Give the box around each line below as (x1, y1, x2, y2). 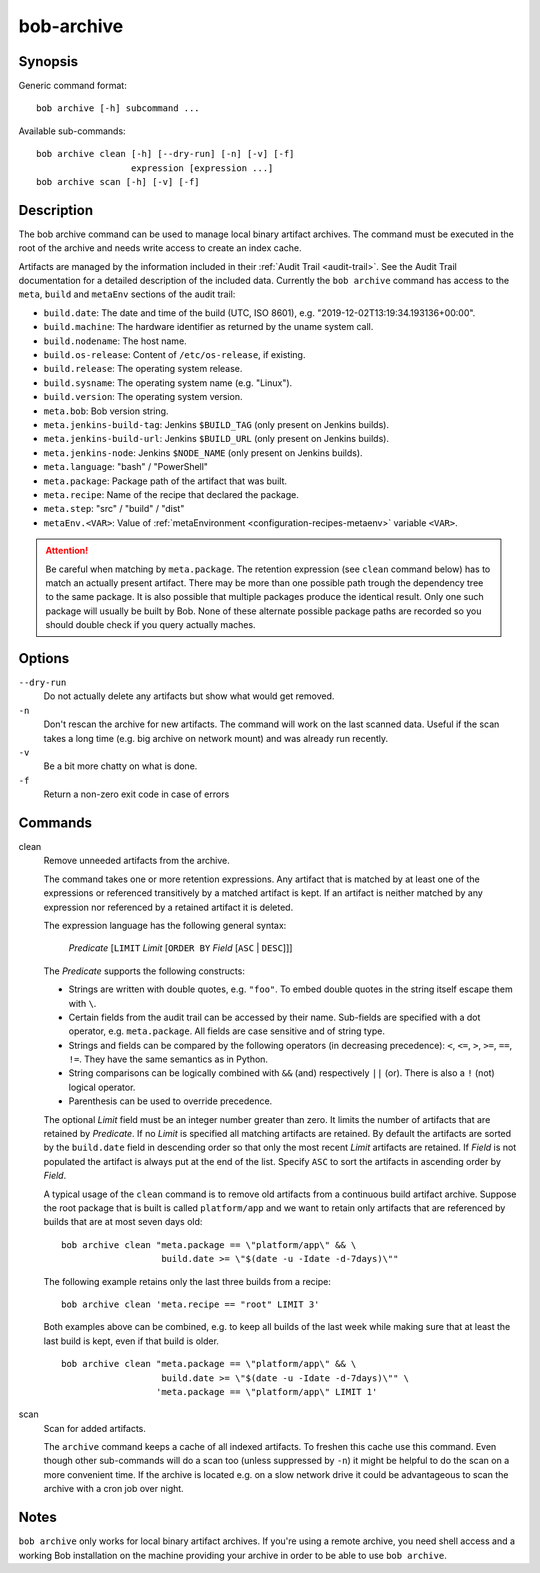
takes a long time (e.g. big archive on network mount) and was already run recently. (43, 732, 389, 744)
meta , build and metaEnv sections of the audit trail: (18, 288, 236, 300)
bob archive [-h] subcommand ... (36, 103, 200, 114)
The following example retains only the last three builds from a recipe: (43, 1275, 332, 1287)
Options (18, 650, 70, 667)
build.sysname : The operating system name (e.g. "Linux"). (43, 376, 293, 389)
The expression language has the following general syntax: (43, 919, 287, 931)
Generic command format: (18, 80, 127, 92)
